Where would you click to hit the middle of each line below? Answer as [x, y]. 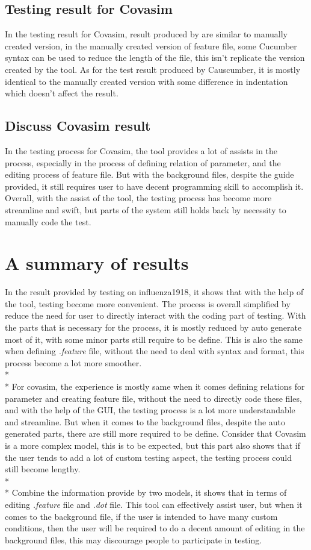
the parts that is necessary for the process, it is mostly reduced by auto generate [153, 327]
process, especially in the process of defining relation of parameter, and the [143, 162]
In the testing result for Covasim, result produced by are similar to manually [146, 34]
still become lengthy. [43, 469]
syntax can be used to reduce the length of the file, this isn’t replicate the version [155, 58]
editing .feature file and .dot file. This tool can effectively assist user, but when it [154, 504]
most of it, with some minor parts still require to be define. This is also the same [154, 339]
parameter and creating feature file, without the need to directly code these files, [153, 398]
